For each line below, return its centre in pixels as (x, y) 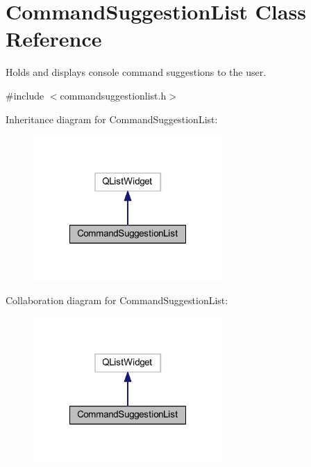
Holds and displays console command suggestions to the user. (136, 72)
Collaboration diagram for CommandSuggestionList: (117, 300)
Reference (54, 39)
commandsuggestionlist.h (113, 95)
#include (25, 95)
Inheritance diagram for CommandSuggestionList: (112, 119)
